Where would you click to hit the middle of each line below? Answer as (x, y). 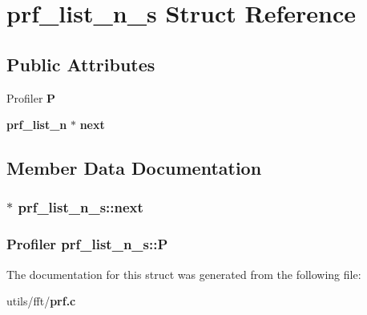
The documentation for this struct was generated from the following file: (184, 274)
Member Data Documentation (134, 168)
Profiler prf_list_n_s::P (87, 244)
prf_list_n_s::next (81, 207)
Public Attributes (81, 64)
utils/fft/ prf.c (41, 301)
